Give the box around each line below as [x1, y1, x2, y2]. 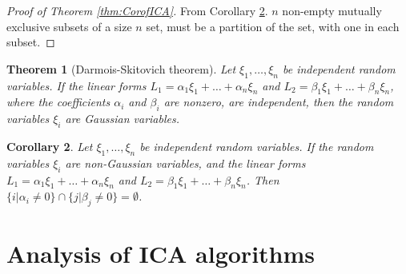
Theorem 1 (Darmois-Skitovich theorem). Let [6, 60, 236, 77]
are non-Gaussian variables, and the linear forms [65, 154, 306, 171]
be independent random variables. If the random [139, 137, 374, 154]
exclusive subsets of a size [6, 18, 132, 34]
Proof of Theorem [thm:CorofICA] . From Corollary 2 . [6, 2, 268, 18]
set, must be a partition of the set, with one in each [146, 18, 400, 34]
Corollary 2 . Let [6, 137, 93, 154]
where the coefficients [6, 93, 111, 110]
